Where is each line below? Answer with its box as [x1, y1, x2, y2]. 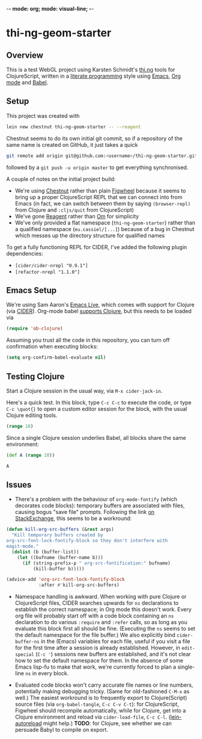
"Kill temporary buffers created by [11, 532, 103, 538]
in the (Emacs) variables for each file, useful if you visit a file [41, 638, 191, 645]
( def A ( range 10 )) [6, 452, 55, 458]
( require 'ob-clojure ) [6, 326, 63, 332]
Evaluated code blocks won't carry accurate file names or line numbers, [14, 681, 194, 688]
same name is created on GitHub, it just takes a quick [6, 141, 138, 148]
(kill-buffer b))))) [32, 566, 85, 572]
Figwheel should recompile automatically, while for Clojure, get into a [14, 707, 186, 714]
